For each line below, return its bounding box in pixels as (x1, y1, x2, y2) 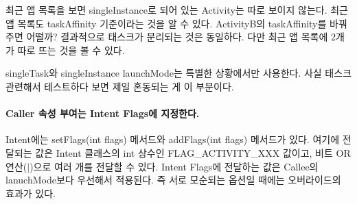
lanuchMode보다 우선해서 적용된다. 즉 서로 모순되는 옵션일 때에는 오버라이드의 (5, 173, 341, 187)
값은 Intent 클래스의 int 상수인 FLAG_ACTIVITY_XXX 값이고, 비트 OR (35, 145, 351, 160)
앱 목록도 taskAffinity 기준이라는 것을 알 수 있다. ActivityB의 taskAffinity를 (5, 16, 327, 30)
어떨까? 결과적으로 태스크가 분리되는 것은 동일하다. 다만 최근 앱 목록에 (26, 29, 328, 44)
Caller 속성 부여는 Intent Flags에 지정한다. (5, 106, 200, 120)
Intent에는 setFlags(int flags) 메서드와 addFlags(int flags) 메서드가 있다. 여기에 (5, 132, 340, 146)
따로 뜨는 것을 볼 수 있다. (17, 42, 125, 57)
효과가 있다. (5, 186, 56, 200)
